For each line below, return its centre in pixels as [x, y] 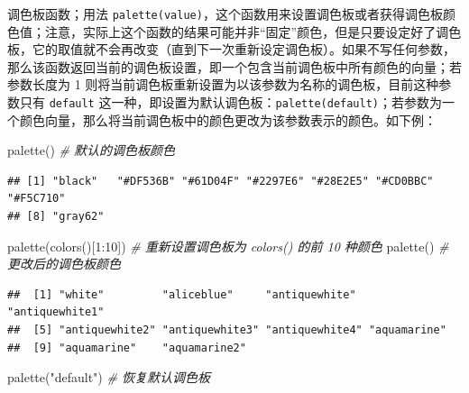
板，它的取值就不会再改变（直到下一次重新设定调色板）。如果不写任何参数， [231, 49]
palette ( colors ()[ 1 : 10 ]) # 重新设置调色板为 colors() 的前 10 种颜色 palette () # [228, 246]
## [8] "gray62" [56, 217]
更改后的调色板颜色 [64, 264]
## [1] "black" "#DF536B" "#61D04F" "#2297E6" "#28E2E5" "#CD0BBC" [221, 181]
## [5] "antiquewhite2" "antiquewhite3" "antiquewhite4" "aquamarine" [227, 330]
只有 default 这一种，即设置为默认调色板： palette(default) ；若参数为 [231, 102]
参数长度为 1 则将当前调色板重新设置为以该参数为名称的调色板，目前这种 [223, 84]
